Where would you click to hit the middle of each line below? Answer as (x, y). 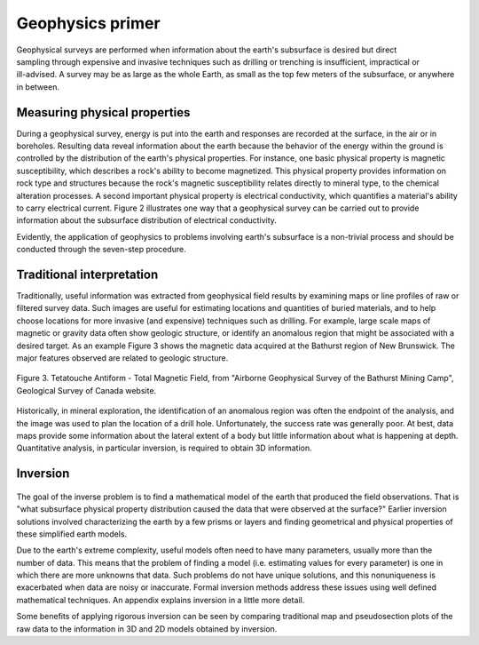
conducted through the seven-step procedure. (101, 250)
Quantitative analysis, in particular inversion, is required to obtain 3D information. (164, 448)
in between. (38, 87)
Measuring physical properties (103, 112)
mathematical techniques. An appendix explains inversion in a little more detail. (161, 600)
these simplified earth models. (72, 534)
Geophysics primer (88, 23)
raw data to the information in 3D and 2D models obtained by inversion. (147, 629)
